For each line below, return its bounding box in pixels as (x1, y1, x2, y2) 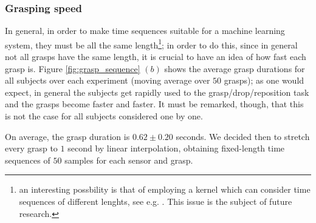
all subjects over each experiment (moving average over (5, 74, 210, 87)
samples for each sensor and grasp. (64, 153, 193, 166)
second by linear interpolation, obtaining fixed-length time (67, 142, 285, 155)
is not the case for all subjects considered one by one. (5, 110, 203, 122)
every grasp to (5, 142, 58, 155)
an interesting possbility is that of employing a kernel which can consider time (19, 183, 311, 196)
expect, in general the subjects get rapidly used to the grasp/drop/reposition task (5, 85, 309, 98)
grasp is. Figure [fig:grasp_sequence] (5, 62, 140, 75)
